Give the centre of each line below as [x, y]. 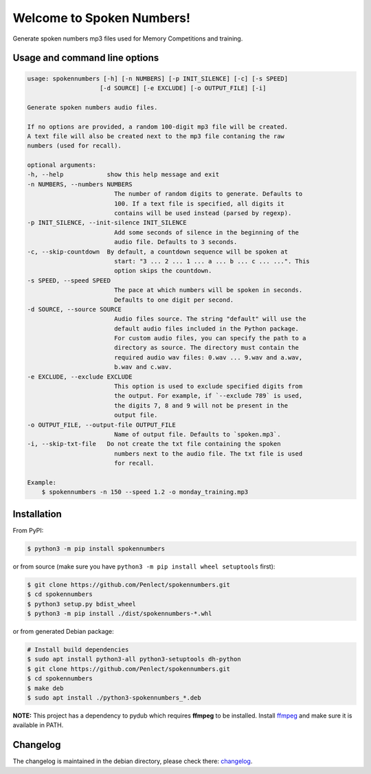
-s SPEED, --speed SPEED [69, 280]
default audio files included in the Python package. [206, 329]
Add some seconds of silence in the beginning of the [206, 232]
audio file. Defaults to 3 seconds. [176, 242]
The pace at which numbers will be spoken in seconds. [208, 290]
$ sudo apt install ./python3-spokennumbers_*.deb [114, 697]
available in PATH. [38, 725]
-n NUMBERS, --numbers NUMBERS [80, 184]
